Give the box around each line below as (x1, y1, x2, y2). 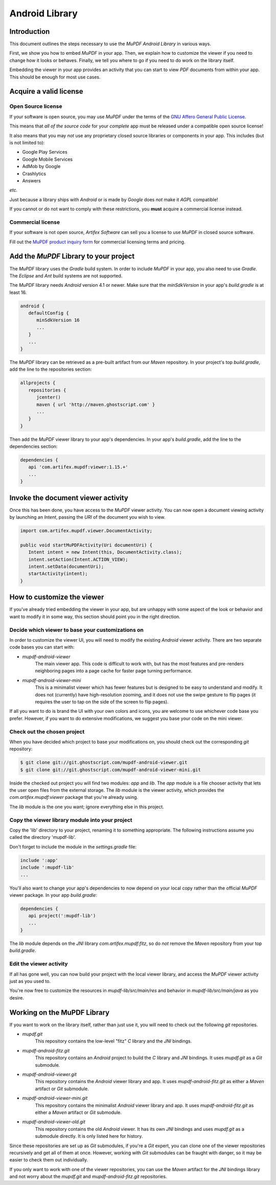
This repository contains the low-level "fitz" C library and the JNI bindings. (35, 1038, 192, 1044)
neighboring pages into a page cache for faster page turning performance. (35, 668, 193, 674)
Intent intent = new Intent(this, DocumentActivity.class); (28, 549, 182, 555)
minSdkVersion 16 (36, 318, 80, 323)
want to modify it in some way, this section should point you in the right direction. (9, 613, 181, 620)
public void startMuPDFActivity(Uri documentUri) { (20, 542, 153, 548)
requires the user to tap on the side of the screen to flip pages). (35, 699, 169, 705)
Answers (22, 177, 41, 184)
